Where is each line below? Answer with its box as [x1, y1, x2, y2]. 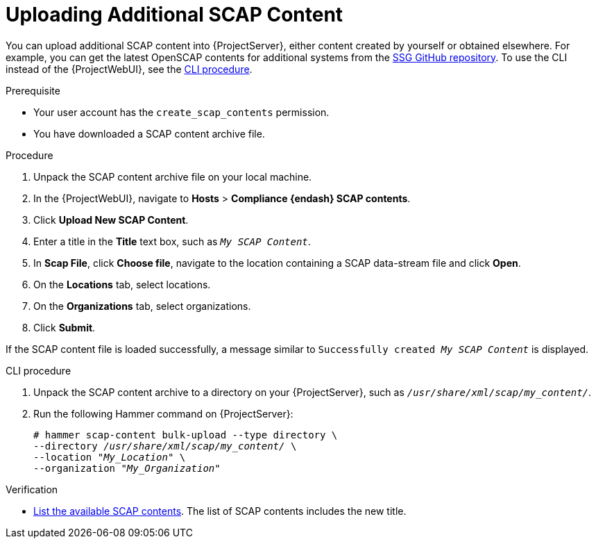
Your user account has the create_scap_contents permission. [33, 106, 330, 118]
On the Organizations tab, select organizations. [33, 299, 251, 312]
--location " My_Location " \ [33, 451, 186, 463]
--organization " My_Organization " [33, 462, 221, 474]
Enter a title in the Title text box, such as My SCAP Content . [33, 235, 311, 247]
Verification [6, 483, 58, 495]
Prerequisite [6, 84, 60, 97]
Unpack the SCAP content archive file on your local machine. [33, 170, 312, 183]
